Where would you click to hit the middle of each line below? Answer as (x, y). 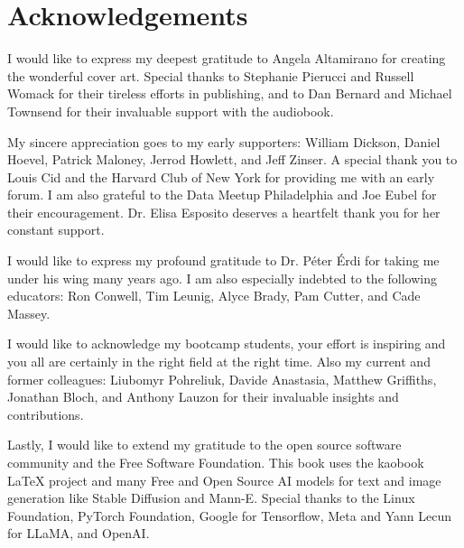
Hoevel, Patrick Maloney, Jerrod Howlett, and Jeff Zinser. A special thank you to (232, 159)
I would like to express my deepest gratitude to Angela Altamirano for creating (227, 58)
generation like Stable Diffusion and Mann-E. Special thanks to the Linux (211, 498)
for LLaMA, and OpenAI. (79, 533)
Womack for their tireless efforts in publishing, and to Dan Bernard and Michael (230, 93)
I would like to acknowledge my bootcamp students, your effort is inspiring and (227, 344)
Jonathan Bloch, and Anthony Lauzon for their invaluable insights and (203, 397)
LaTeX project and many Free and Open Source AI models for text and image (224, 480)
